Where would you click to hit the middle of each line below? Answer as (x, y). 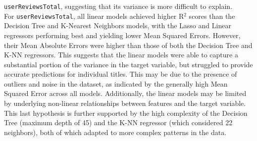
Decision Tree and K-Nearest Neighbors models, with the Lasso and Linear (118, 25)
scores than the (212, 16)
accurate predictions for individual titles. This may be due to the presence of (121, 74)
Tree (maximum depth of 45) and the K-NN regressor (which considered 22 (118, 122)
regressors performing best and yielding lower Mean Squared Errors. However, (122, 35)
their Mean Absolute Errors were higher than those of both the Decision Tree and (128, 45)
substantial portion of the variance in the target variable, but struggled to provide (128, 64)
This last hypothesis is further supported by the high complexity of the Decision (126, 113)
